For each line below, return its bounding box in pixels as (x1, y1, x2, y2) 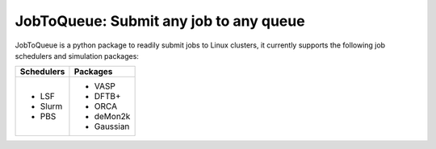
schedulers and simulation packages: (15, 51, 139, 60)
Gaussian (94, 121, 130, 132)
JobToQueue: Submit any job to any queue (15, 12, 306, 30)
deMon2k (94, 111, 131, 122)
